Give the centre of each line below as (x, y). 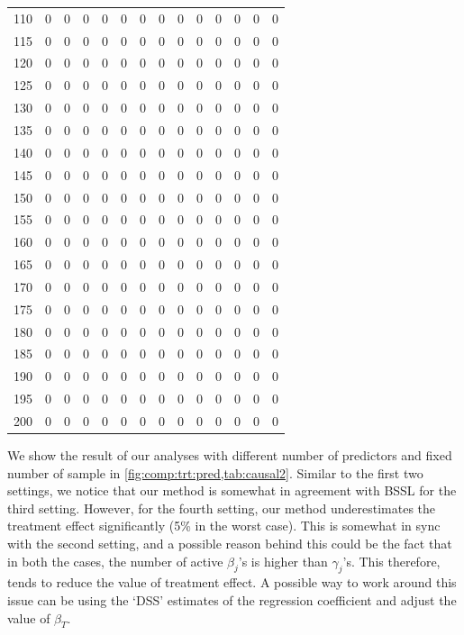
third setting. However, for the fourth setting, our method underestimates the (222, 508)
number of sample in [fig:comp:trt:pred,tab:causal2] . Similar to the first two (215, 472)
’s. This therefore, (391, 561)
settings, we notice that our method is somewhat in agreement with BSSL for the (232, 490)
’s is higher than (283, 561)
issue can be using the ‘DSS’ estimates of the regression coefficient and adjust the (232, 599)
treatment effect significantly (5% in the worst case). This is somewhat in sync (224, 526)
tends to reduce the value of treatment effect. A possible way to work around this (232, 582)
